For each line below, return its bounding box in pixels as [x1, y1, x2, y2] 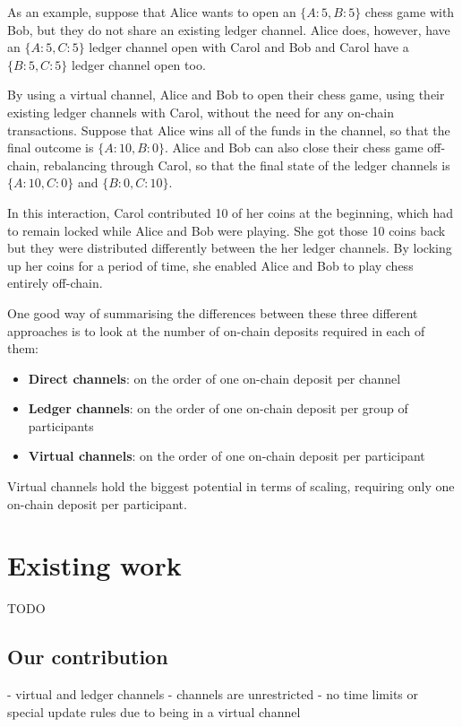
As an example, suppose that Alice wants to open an [7, 3, 296, 21]
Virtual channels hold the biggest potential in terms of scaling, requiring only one [7, 477, 455, 496]
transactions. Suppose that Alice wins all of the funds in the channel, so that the [7, 120, 450, 139]
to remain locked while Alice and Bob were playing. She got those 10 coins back [7, 221, 446, 239]
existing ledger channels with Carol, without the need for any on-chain [7, 102, 394, 121]
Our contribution [7, 643, 168, 671]
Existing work [7, 547, 182, 584]
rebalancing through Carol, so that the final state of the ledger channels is [43, 155, 450, 174]
